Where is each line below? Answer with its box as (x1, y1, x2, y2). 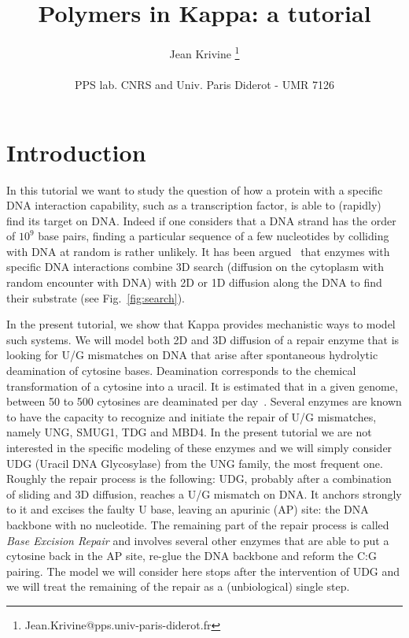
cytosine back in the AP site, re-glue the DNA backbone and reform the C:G (6, 547, 377, 564)
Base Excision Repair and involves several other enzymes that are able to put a (6, 532, 389, 548)
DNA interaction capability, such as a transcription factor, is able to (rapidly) (6, 197, 381, 213)
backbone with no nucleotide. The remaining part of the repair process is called (6, 516, 389, 532)
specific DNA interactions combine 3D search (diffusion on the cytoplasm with (6, 258, 384, 275)
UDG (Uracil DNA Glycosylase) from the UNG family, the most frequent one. (6, 454, 383, 471)
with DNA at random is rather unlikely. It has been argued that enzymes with (6, 243, 390, 259)
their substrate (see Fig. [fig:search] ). (6, 289, 185, 306)
